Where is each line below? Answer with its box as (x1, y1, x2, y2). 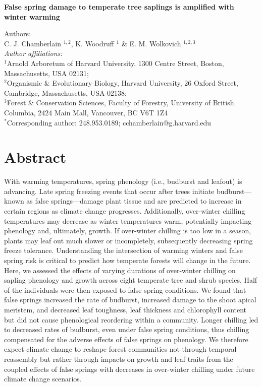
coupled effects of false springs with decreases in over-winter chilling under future (4, 363, 255, 374)
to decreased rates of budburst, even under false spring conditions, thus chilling (4, 324, 249, 335)
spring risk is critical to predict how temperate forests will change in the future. (4, 255, 251, 265)
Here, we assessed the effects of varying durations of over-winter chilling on (4, 265, 236, 275)
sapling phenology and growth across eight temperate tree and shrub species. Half (4, 275, 257, 285)
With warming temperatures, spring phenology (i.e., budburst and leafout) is (4, 176, 242, 186)
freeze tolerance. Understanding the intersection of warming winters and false (4, 245, 243, 255)
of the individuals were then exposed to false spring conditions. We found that (4, 284, 246, 295)
